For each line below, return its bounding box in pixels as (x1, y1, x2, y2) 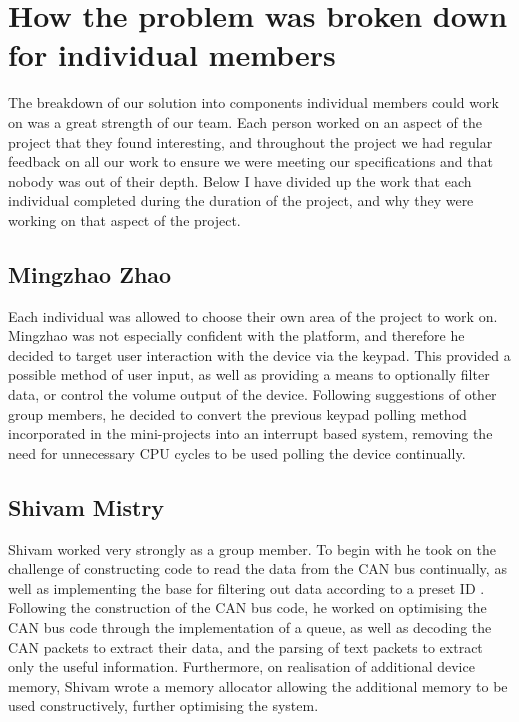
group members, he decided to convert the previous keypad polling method (8, 403, 467, 424)
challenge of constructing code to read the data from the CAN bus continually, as (8, 558, 507, 579)
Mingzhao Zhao (8, 258, 172, 289)
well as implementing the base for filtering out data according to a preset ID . (8, 577, 485, 598)
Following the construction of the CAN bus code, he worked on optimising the (8, 597, 487, 618)
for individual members (8, 34, 336, 75)
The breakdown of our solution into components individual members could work (8, 92, 499, 113)
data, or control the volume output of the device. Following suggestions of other (8, 384, 497, 405)
